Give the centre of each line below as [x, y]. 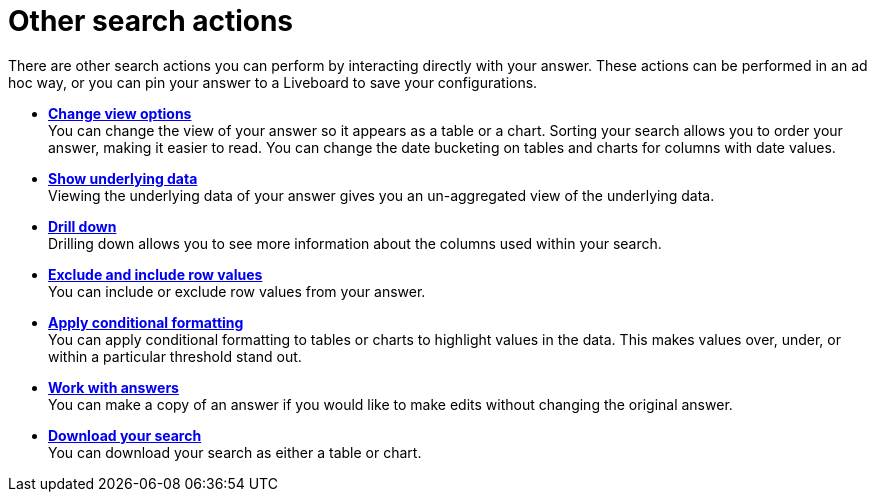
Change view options [120, 113]
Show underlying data [123, 178]
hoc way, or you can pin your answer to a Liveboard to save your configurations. [273, 82]
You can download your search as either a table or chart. [235, 452]
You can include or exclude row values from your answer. [237, 291]
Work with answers [113, 387]
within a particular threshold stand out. [175, 356]
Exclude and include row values [155, 274]
